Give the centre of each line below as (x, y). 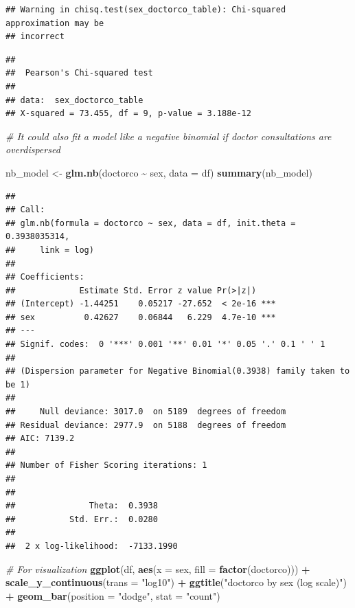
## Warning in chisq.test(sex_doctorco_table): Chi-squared (146, 10)
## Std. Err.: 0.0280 (82, 519)
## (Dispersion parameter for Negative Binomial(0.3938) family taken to (178, 371)
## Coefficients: (45, 277)
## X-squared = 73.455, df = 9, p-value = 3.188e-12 (128, 114)
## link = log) (50, 250)
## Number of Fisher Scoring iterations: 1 (106, 465)
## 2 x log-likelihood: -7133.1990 (92, 546)
